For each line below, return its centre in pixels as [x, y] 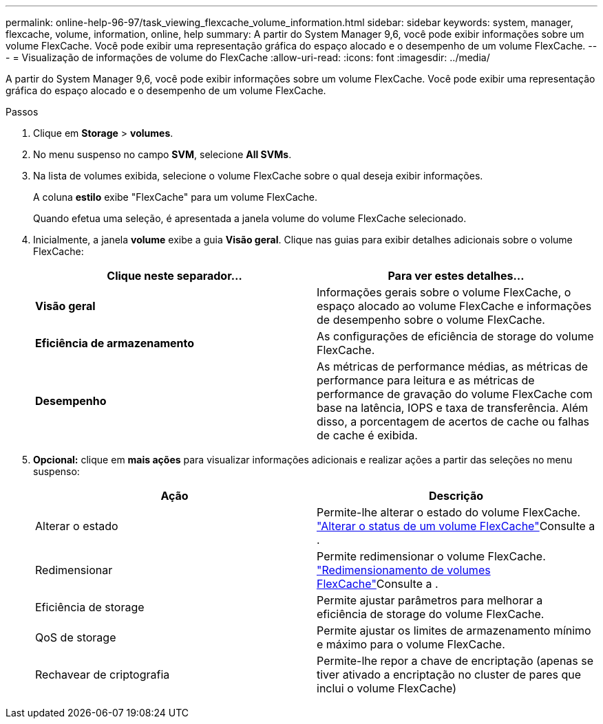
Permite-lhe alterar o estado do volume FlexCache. [449, 512]
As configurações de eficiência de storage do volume [455, 336]
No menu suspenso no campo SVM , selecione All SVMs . [162, 154]
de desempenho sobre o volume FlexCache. [431, 320]
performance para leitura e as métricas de [426, 380]
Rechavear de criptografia [103, 674]
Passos [22, 112]
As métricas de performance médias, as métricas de [453, 366]
